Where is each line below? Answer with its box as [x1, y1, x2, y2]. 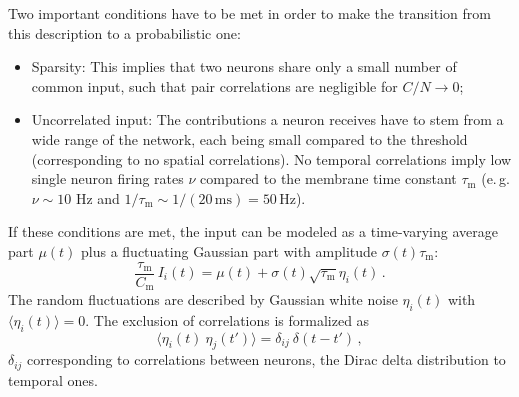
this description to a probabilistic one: [8, 22, 241, 43]
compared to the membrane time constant [200, 168, 457, 189]
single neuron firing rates [31, 168, 184, 189]
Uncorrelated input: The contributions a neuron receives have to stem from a [31, 109, 504, 130]
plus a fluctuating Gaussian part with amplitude [81, 240, 378, 261]
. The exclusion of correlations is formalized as [85, 309, 370, 330]
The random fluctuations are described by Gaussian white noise [8, 289, 398, 310]
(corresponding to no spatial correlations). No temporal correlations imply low [31, 148, 512, 169]
